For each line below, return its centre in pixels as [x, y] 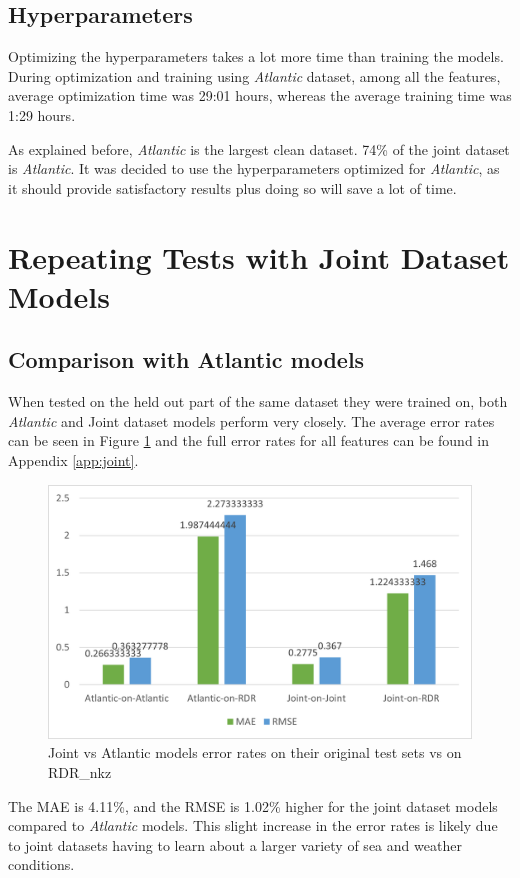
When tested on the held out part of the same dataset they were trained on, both [258, 401]
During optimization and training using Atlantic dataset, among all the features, [254, 75]
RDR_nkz [80, 771]
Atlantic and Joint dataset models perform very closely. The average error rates [251, 420]
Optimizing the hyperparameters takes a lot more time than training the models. [256, 56]
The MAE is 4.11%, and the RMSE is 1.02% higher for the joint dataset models [253, 805]
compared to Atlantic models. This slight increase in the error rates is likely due [253, 825]
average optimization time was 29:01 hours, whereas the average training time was [260, 95]
